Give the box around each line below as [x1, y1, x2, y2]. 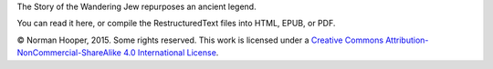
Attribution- [384, 34, 429, 45]
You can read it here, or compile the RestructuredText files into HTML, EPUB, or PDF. [16, 18, 336, 29]
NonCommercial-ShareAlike [16, 47, 122, 58]
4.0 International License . [123, 47, 219, 58]
